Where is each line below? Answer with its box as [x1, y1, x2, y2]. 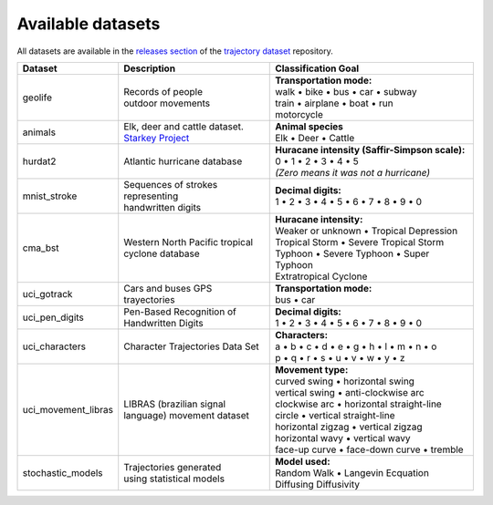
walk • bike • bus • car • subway [275, 85, 417, 98]
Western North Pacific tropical [123, 235, 254, 248]
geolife [22, 91, 52, 104]
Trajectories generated [123, 460, 222, 473]
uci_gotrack [22, 287, 73, 300]
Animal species [275, 119, 344, 132]
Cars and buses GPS [123, 282, 213, 294]
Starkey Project [123, 131, 190, 144]
